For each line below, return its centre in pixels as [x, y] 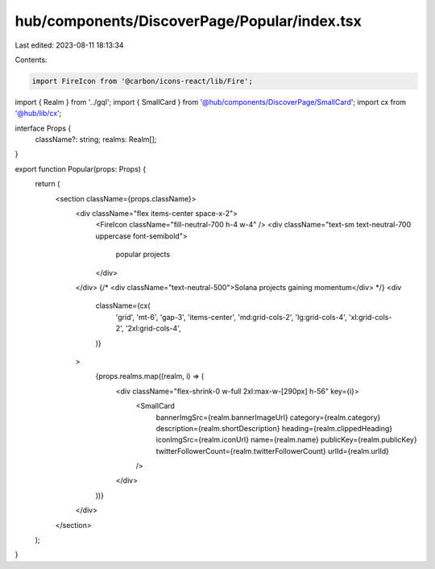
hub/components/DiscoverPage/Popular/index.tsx [188, 21]
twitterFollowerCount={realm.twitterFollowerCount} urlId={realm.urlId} [273, 451]
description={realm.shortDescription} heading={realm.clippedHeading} [274, 428]
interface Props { [43, 128]
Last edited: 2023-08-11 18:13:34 [69, 45]
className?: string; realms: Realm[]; [96, 139]
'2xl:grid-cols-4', [153, 328]
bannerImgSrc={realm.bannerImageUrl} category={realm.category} [268, 417]
